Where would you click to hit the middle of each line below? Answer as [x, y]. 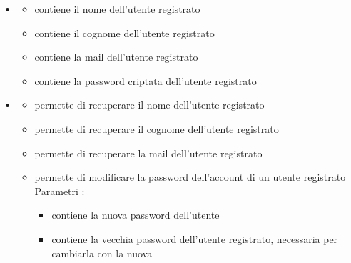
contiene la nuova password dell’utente [136, 215]
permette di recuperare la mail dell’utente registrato [148, 153]
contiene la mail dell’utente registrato [116, 57]
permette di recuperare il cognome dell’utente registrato [157, 128]
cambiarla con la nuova [102, 253]
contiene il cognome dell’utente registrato [124, 33]
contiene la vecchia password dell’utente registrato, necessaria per [195, 238]
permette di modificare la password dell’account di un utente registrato [190, 177]
